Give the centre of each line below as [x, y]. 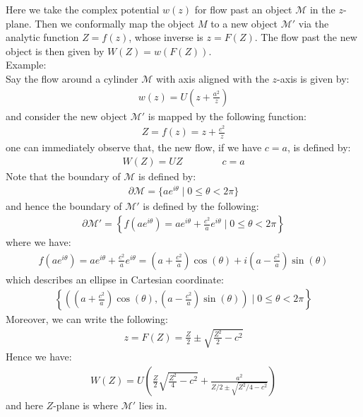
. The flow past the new [306, 37]
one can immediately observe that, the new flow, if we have [134, 147]
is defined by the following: [201, 206]
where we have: [38, 242]
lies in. [153, 405]
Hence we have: [39, 357]
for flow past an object [243, 9]
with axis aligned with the [212, 78]
